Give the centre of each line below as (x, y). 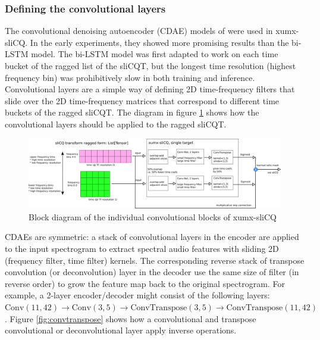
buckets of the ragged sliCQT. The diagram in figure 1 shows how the (132, 112)
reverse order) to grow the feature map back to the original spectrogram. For (145, 283)
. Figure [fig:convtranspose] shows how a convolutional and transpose (131, 318)
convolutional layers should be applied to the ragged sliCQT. (116, 124)
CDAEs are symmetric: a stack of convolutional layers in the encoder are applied (152, 237)
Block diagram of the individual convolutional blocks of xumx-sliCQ (153, 216)
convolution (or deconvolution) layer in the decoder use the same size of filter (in (152, 272)
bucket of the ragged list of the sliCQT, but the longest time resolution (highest (150, 65)
